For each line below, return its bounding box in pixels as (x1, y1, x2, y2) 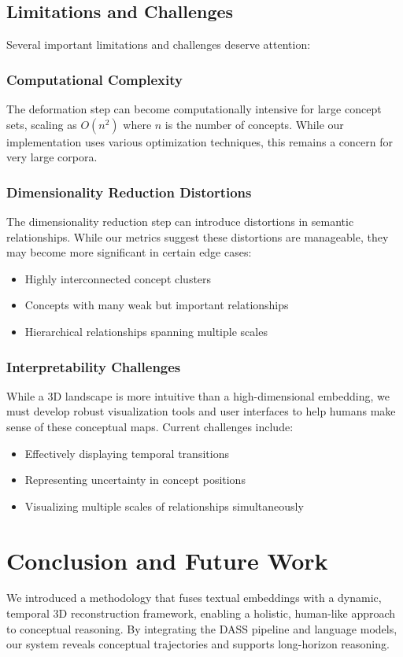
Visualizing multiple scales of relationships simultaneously (24, 497, 304, 514)
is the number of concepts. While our (165, 116, 344, 132)
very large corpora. (6, 149, 98, 165)
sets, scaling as (6, 116, 77, 132)
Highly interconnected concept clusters (24, 270, 212, 286)
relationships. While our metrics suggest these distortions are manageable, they (6, 228, 389, 245)
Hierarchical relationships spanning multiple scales (24, 323, 268, 339)
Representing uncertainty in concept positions (24, 471, 246, 488)
